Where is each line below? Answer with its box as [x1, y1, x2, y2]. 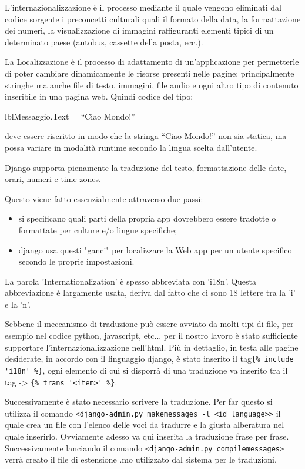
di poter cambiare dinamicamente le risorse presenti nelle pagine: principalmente [5, 67, 294, 79]
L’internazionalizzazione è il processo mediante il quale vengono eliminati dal [5, 1, 281, 13]
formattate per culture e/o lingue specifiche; [18, 223, 177, 236]
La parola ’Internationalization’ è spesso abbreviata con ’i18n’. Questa [5, 275, 257, 287]
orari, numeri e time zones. [5, 173, 101, 185]
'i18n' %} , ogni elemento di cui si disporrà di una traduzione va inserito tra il [5, 364, 288, 376]
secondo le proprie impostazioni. [18, 255, 135, 267]
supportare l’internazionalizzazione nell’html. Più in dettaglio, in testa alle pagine [5, 341, 299, 353]
